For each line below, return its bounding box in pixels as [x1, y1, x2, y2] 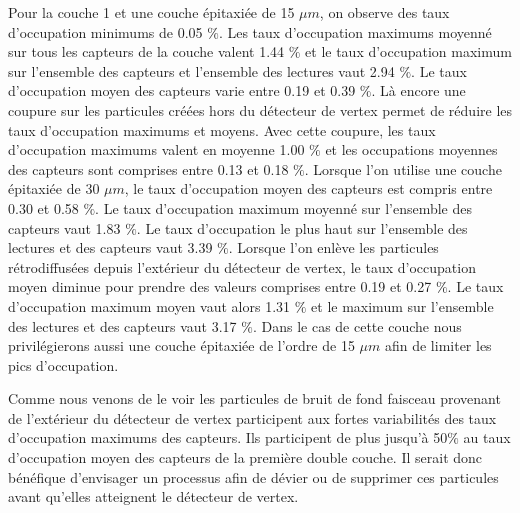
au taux [463, 427, 511, 448]
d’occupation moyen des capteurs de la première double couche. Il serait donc [8, 447, 483, 468]
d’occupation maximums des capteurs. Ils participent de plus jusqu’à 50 [8, 427, 448, 448]
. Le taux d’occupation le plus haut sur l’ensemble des [136, 217, 468, 238]
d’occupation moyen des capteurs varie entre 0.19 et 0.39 [8, 80, 356, 101]
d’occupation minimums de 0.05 [8, 21, 203, 42]
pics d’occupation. [8, 354, 119, 375]
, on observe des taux [319, 2, 450, 22]
